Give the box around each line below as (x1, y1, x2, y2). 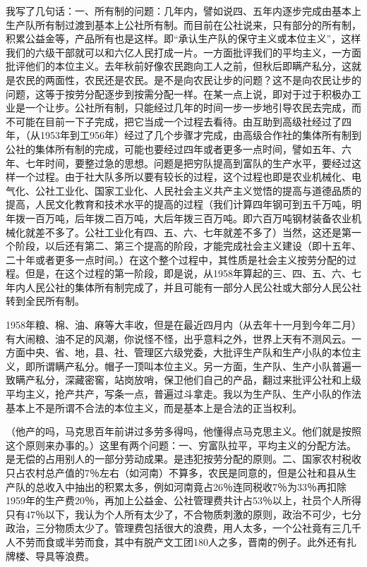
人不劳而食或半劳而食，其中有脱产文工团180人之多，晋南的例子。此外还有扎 (6, 534, 356, 549)
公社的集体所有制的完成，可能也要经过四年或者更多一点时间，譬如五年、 (6, 141, 342, 156)
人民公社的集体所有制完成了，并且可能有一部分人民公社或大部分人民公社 (25, 279, 361, 294)
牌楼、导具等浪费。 (6, 548, 95, 563)
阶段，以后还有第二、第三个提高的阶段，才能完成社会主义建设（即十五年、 (15, 238, 361, 253)
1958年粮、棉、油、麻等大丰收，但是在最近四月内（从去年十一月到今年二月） (6, 317, 361, 332)
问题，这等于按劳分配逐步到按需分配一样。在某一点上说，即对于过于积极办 (6, 86, 351, 101)
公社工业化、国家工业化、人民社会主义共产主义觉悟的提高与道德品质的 (35, 183, 361, 197)
